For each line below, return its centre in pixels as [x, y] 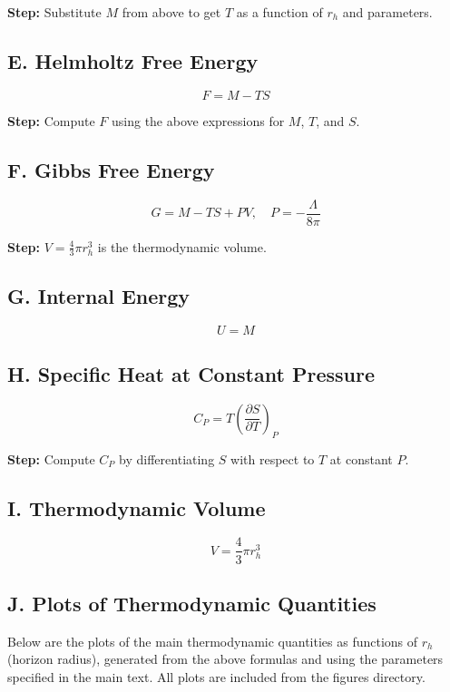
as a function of [279, 12]
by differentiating [167, 458]
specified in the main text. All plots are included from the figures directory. [216, 676]
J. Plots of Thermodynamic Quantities [192, 603]
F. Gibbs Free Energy [111, 169]
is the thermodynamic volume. [182, 246]
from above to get [171, 12]
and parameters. [387, 12]
